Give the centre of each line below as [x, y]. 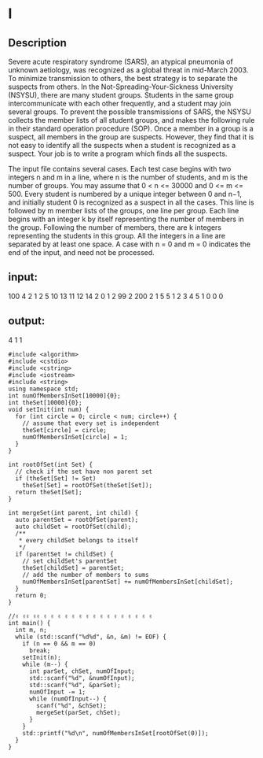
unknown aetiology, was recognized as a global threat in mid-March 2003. [128, 70]
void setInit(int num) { [49, 409]
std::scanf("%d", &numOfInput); [82, 678]
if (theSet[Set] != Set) [56, 478]
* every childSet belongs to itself [79, 540]
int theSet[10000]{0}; [45, 402]
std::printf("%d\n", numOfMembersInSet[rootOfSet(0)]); [116, 733]
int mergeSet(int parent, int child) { [73, 512]
